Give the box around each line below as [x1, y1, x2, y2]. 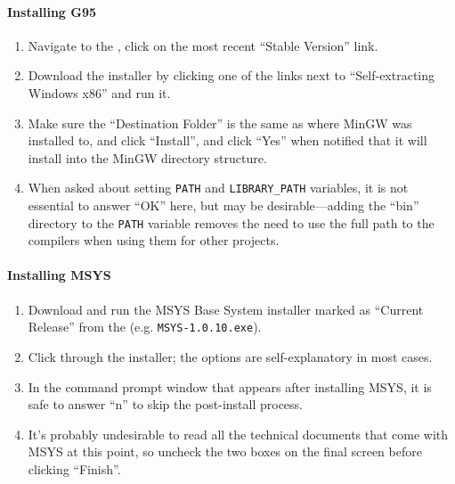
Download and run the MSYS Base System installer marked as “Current [28, 299, 424, 318]
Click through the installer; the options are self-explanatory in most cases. [28, 347, 433, 365]
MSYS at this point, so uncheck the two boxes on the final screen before [28, 442, 422, 461]
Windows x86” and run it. [28, 83, 171, 102]
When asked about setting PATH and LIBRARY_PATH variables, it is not [28, 178, 409, 197]
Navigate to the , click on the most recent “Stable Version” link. [28, 36, 378, 54]
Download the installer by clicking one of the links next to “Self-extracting [28, 66, 435, 85]
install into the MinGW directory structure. [28, 148, 267, 167]
